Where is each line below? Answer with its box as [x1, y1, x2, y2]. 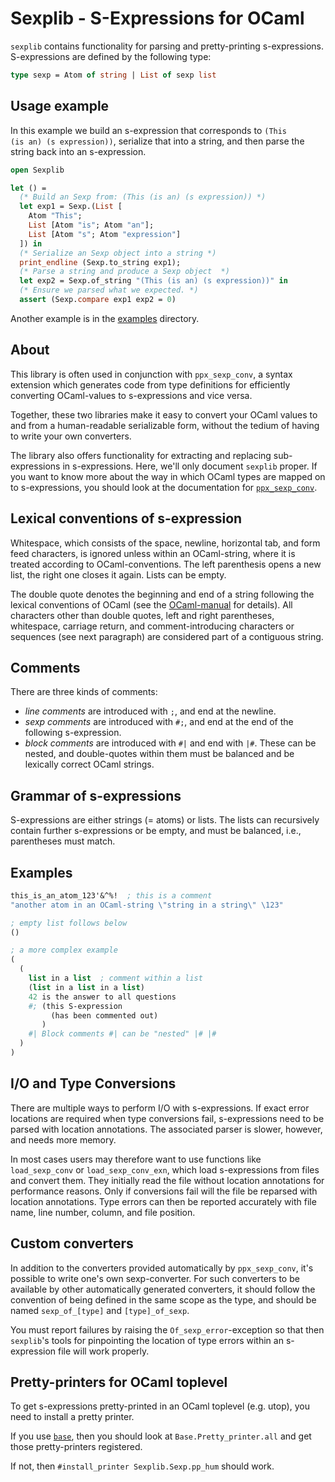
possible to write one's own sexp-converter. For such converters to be [10, 1272, 300, 1284]
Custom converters [10, 1235, 134, 1252]
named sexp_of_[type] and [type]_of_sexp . [10, 1304, 190, 1316]
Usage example [10, 98, 110, 115]
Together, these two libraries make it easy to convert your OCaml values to [10, 408, 318, 421]
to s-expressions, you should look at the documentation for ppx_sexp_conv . [10, 481, 318, 493]
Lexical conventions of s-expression [10, 510, 243, 527]
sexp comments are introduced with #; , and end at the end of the [24, 716, 294, 728]
